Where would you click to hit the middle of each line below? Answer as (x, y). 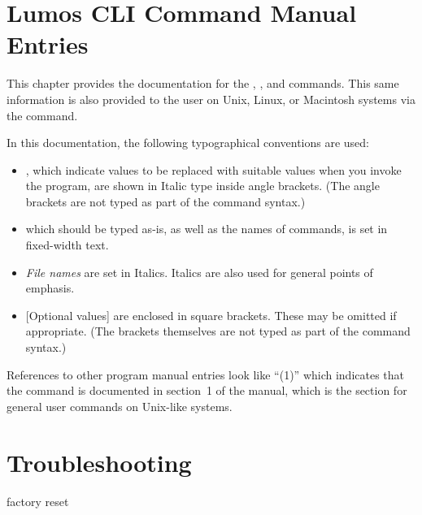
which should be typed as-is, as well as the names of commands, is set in (207, 229)
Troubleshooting (99, 462)
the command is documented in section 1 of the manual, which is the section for (207, 390)
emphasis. (50, 288)
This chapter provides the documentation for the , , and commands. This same (203, 83)
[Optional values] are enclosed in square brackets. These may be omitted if (211, 315)
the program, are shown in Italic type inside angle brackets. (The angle (202, 186)
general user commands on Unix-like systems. (120, 406)
